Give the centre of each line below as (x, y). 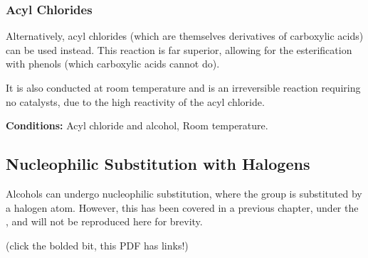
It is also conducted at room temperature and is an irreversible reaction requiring (183, 87)
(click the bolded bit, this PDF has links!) (97, 245)
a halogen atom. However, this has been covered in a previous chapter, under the (182, 207)
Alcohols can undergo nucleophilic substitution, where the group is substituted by (184, 193)
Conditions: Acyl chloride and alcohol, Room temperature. (137, 125)
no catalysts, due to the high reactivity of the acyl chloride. (135, 101)
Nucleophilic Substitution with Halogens (158, 164)
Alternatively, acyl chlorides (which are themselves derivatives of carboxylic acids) (185, 36)
